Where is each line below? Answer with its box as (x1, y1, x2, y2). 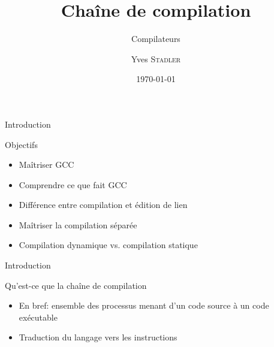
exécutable (19, 310, 58, 323)
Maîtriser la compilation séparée (19, 218, 137, 231)
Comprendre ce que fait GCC (19, 178, 127, 191)
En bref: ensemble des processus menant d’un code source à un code (19, 299, 269, 312)
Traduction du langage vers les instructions (19, 331, 177, 343)
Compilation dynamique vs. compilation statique (19, 239, 198, 251)
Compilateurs (131, 32, 180, 45)
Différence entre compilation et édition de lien (19, 198, 188, 211)
